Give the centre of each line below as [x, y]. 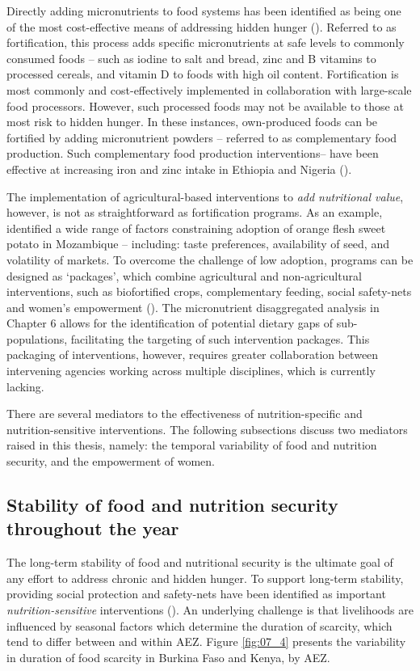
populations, [37, 338]
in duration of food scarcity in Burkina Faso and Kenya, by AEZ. [168, 657]
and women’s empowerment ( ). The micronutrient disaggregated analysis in [193, 307]
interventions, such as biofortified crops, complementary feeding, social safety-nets [209, 291]
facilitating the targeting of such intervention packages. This [220, 338]
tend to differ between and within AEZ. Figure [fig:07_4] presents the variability [206, 641]
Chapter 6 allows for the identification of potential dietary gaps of [170, 323]
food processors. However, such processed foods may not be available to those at [205, 106]
